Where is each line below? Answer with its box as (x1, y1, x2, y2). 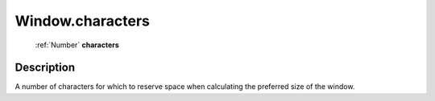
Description (14, 61, 76, 75)
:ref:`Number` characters (35, 40, 120, 50)
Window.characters (14, 12, 151, 30)
